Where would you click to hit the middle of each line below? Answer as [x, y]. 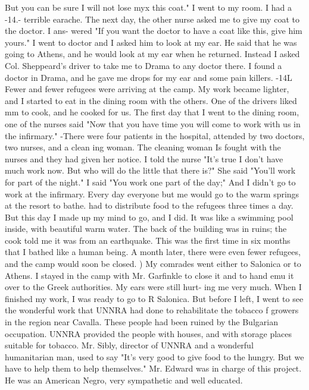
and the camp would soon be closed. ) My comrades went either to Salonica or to [153, 264]
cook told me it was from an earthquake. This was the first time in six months [148, 240]
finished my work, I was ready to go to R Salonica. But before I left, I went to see [154, 298]
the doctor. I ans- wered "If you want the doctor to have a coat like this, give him [154, 31]
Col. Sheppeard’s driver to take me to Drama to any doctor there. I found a [143, 65]
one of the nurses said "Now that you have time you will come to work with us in [153, 123]
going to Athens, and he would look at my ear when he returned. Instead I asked [152, 54]
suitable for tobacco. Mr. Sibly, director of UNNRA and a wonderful [129, 345]
